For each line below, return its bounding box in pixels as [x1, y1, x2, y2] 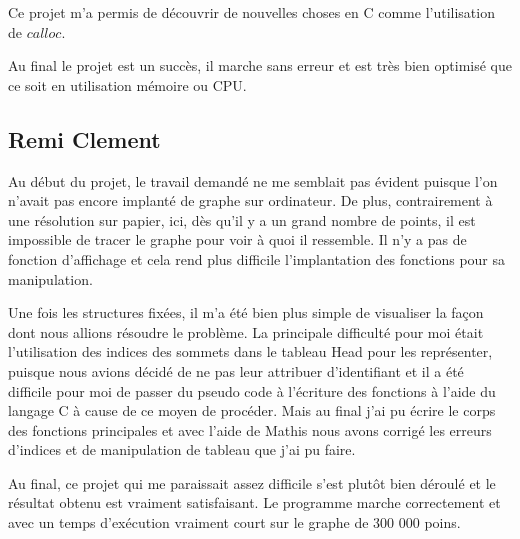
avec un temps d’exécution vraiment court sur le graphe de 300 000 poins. [8, 512, 461, 533]
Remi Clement [8, 123, 161, 154]
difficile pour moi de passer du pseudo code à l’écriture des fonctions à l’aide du [8, 380, 496, 401]
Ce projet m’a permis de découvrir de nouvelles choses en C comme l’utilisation [8, 2, 495, 22]
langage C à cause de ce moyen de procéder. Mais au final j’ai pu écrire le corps [8, 400, 496, 421]
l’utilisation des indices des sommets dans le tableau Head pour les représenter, [8, 341, 493, 362]
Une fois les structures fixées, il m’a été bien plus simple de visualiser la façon [8, 302, 484, 323]
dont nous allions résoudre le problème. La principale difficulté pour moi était [8, 321, 484, 342]
